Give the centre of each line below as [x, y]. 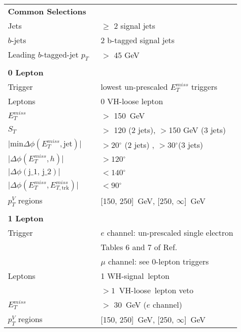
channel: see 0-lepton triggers [158, 262]
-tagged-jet [60, 54]
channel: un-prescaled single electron [170, 233]
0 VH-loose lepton [132, 101]
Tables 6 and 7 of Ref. [139, 247]
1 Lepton [26, 218]
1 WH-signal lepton [135, 276]
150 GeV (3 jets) [197, 130]
